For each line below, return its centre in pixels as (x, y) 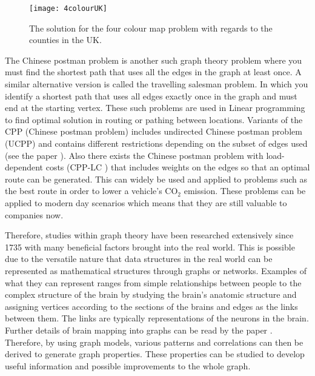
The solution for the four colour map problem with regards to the (151, 28)
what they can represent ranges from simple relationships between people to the (153, 282)
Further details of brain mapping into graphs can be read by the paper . (139, 330)
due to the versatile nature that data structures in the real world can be (139, 259)
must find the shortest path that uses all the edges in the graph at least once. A (153, 72)
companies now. (34, 214)
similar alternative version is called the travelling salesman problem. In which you (157, 84)
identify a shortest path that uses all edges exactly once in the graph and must (151, 96)
